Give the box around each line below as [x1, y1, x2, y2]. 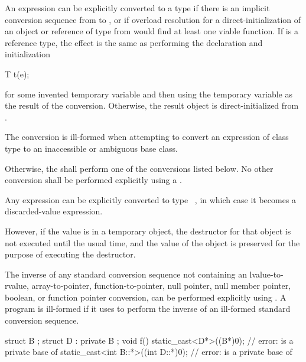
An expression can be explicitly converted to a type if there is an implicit [5, 2, 270, 14]
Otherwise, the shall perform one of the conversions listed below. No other [5, 162, 274, 174]
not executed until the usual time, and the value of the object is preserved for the [5, 236, 300, 249]
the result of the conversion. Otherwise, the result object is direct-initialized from [5, 99, 299, 112]
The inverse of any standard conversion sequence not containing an [5, 268, 247, 280]
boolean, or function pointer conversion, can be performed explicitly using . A [5, 291, 287, 303]
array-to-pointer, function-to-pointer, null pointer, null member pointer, [31, 279, 291, 292]
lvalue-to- [249, 268, 284, 280]
